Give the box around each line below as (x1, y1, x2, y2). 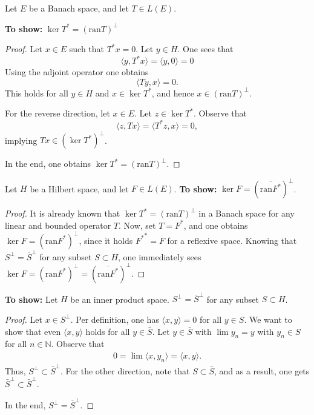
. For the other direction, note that (61, 364, 190, 377)
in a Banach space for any (198, 207, 295, 220)
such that (69, 42, 105, 55)
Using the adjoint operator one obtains (5, 66, 149, 78)
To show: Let (5, 292, 58, 305)
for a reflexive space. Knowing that (167, 234, 297, 246)
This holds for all (5, 86, 68, 99)
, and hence (151, 86, 194, 99)
